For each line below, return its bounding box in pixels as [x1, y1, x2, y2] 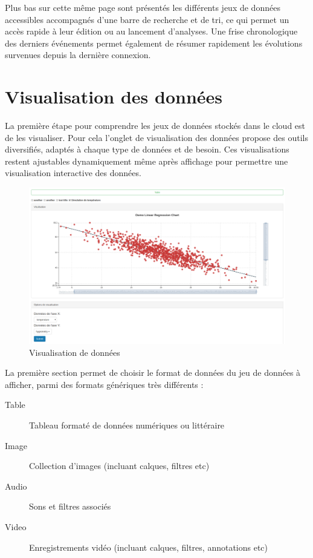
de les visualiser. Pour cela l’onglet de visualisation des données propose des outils [5, 131, 308, 143]
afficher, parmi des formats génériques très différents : [5, 378, 204, 390]
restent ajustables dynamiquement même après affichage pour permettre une [5, 154, 288, 167]
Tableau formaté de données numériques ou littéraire [29, 418, 225, 431]
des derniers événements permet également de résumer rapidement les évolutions [5, 36, 303, 49]
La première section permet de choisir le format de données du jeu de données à [5, 366, 301, 379]
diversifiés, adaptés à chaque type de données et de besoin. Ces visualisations [5, 143, 289, 156]
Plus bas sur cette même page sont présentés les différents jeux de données [5, 1, 280, 13]
